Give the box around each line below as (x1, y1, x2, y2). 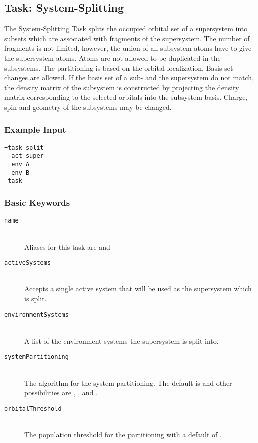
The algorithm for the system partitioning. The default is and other (24, 377, 232, 388)
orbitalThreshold (4, 405, 62, 412)
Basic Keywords (4, 196, 70, 208)
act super (11, 152, 44, 160)
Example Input (4, 123, 66, 136)
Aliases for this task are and (24, 241, 110, 252)
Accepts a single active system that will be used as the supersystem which (24, 283, 252, 294)
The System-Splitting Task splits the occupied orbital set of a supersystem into (4, 23, 248, 34)
